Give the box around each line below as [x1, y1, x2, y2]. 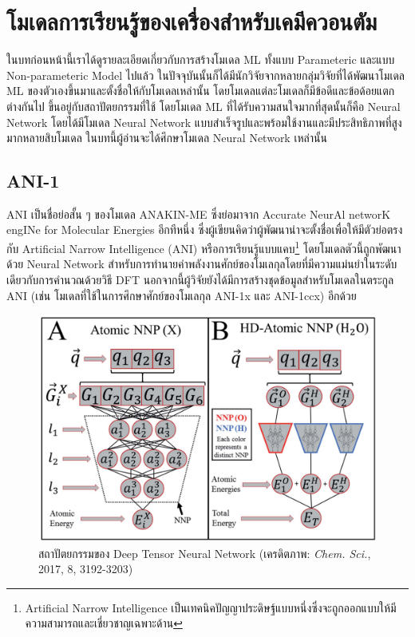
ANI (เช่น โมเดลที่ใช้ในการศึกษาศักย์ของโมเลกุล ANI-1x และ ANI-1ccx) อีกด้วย [6, 287, 357, 303]
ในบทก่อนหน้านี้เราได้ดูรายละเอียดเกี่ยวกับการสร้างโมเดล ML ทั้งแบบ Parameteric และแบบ [6, 51, 395, 68]
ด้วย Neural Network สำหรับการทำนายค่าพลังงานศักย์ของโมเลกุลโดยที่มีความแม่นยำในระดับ [6, 255, 397, 272]
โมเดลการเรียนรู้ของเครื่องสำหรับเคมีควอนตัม [6, 5, 377, 38]
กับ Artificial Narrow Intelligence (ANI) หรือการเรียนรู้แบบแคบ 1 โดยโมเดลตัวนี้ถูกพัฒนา [6, 238, 401, 256]
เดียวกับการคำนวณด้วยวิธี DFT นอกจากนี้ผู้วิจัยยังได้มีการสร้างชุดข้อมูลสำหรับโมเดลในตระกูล [6, 271, 394, 287]
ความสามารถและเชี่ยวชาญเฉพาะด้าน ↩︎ [25, 615, 183, 631]
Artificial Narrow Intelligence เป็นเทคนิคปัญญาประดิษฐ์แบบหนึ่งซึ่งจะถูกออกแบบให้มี [25, 599, 397, 615]
